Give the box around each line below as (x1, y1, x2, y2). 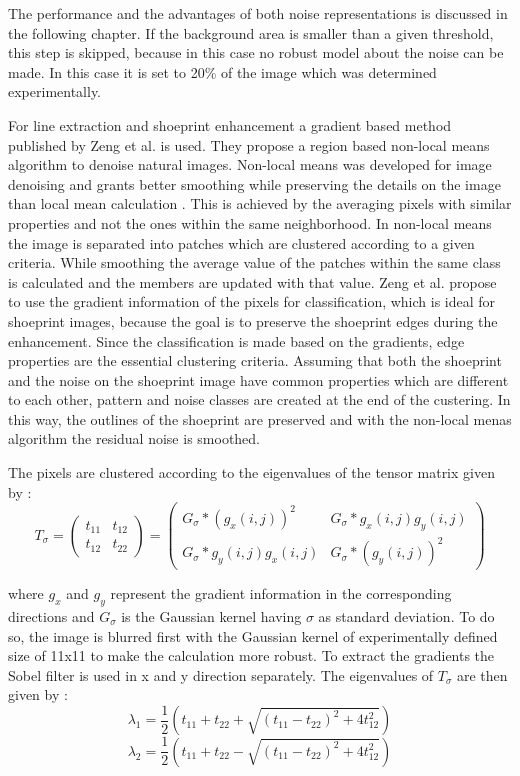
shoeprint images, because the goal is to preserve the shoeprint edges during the (8, 310, 498, 331)
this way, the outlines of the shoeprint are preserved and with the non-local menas (8, 408, 512, 429)
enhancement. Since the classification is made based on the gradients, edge (8, 330, 465, 351)
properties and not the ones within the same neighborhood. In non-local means (8, 212, 492, 233)
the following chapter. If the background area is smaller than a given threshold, (8, 22, 494, 43)
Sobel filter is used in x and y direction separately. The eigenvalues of (8, 664, 434, 685)
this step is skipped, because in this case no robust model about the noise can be (8, 42, 504, 63)
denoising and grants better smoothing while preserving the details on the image (8, 173, 501, 194)
